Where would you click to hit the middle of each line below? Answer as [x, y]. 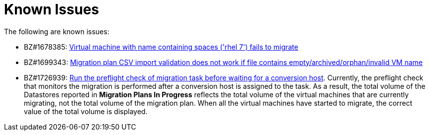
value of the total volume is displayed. [86, 111]
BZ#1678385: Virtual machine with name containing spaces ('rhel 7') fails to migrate [161, 47]
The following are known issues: [57, 31]
